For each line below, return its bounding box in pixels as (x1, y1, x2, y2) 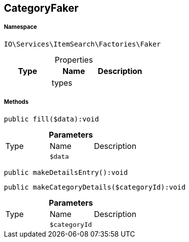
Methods (4, 98, 29, 106)
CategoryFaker (4, 2, 79, 14)
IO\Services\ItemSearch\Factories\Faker (4, 40, 161, 48)
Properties (54, 54, 93, 65)
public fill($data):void (4, 115, 99, 123)
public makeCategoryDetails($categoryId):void (4, 183, 186, 191)
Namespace (4, 24, 37, 31)
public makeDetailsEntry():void (4, 168, 128, 176)
